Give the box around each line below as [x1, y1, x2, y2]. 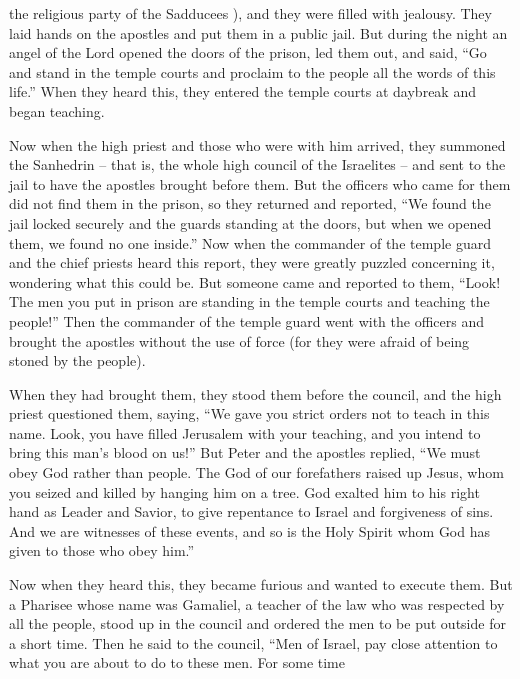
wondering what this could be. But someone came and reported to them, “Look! [9, 271, 501, 292]
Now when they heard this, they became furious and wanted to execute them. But [9, 574, 513, 595]
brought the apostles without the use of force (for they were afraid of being [9, 330, 470, 351]
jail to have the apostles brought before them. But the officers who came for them [9, 173, 511, 194]
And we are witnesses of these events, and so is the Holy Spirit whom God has [9, 520, 491, 541]
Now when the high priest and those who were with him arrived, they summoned [9, 134, 506, 155]
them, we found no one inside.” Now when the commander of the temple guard [9, 232, 491, 253]
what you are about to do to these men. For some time [9, 652, 345, 673]
